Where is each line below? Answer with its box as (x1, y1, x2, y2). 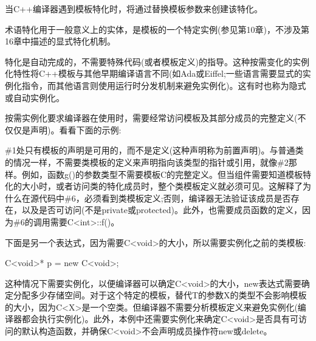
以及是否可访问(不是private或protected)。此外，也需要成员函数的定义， (21, 203, 302, 216)
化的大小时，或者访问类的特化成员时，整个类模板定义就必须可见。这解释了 (5, 180, 303, 192)
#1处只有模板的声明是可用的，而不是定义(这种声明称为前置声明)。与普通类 (5, 144, 304, 156)
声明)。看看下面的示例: (30, 123, 122, 136)
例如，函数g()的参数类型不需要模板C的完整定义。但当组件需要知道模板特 (21, 167, 311, 180)
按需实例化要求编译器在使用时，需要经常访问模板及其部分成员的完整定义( (5, 111, 298, 124)
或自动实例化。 (5, 91, 64, 104)
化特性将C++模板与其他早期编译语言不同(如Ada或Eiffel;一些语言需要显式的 (5, 67, 303, 80)
